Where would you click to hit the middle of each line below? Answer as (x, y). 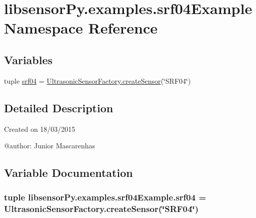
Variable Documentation (68, 173)
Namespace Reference (81, 28)
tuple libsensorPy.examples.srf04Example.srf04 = (105, 197)
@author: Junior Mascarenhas (50, 146)
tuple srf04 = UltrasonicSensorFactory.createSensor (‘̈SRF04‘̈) (97, 80)
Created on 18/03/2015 (40, 129)
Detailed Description (59, 107)
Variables (28, 59)
